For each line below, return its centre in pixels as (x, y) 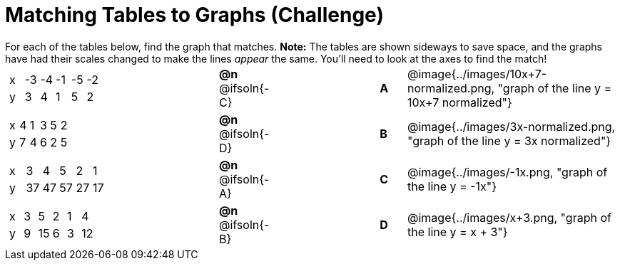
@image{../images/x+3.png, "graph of (509, 217)
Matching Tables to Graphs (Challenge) (194, 15)
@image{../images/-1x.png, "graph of (508, 172)
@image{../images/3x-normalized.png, (512, 126)
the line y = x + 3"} (458, 232)
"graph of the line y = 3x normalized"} (509, 140)
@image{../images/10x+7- (477, 74)
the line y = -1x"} (452, 186)
